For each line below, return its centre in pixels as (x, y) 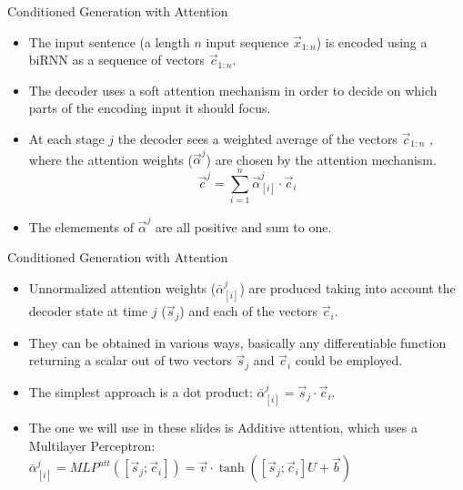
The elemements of (81, 226)
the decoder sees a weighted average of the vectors (257, 138)
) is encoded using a (372, 41)
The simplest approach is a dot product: (141, 391)
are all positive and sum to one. (243, 226)
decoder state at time (88, 311)
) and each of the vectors (249, 311)
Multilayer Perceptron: (92, 445)
